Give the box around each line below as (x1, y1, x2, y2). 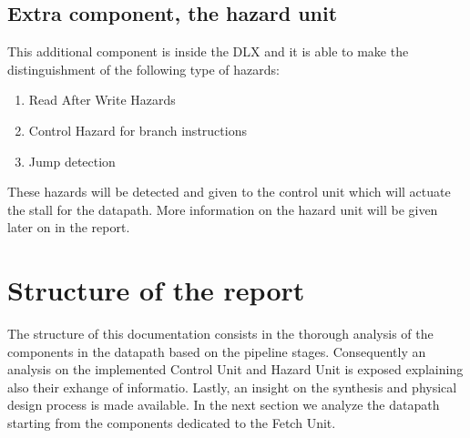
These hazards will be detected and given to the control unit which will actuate (7, 182, 451, 201)
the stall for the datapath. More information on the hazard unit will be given (7, 199, 438, 219)
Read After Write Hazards (28, 90, 176, 109)
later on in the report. (7, 218, 130, 237)
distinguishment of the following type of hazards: (7, 59, 280, 78)
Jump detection (28, 151, 116, 170)
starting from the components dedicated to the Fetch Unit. (7, 413, 336, 433)
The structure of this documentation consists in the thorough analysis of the (7, 324, 434, 343)
